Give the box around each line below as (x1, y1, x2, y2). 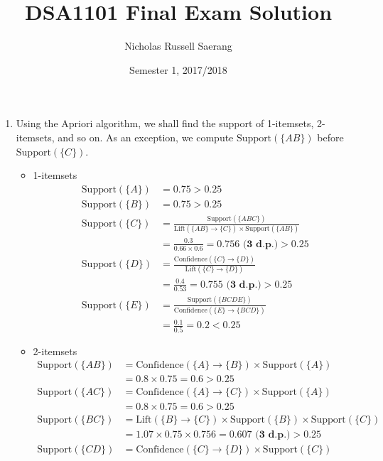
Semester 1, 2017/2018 (129, 62, 227, 77)
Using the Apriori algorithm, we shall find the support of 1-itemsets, (16, 116, 314, 131)
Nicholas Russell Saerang (124, 38, 232, 53)
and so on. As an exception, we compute (58, 129, 234, 144)
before (317, 129, 344, 144)
